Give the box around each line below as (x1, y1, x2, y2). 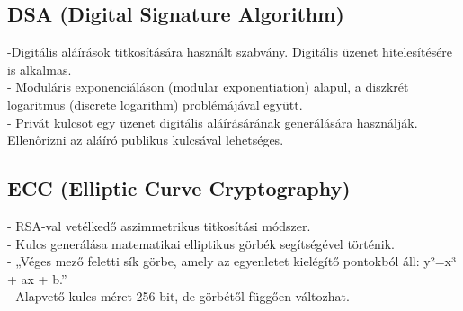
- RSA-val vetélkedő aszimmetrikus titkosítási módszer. (7, 216, 311, 235)
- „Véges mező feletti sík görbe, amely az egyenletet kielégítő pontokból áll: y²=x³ (7, 252, 457, 271)
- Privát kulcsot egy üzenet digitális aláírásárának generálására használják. (7, 112, 418, 131)
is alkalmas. (7, 59, 72, 78)
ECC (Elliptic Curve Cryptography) (7, 174, 351, 202)
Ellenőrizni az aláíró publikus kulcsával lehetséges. (7, 130, 284, 149)
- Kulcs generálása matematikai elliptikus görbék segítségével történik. (7, 234, 395, 253)
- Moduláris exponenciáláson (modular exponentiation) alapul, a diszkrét (7, 77, 409, 96)
